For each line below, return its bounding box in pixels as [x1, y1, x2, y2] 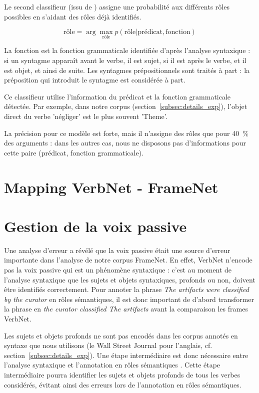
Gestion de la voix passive [4, 215, 187, 236]
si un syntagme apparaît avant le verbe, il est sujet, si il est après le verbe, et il [4, 55, 246, 65]
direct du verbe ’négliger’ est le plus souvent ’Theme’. [4, 110, 167, 121]
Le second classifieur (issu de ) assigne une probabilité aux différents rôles [4, 1, 229, 11]
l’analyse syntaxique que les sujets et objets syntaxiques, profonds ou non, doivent [4, 274, 255, 284]
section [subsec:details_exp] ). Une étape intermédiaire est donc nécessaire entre [4, 349, 248, 360]
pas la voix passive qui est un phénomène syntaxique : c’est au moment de [4, 264, 232, 275]
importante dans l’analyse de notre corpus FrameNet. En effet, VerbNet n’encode [4, 254, 252, 265]
